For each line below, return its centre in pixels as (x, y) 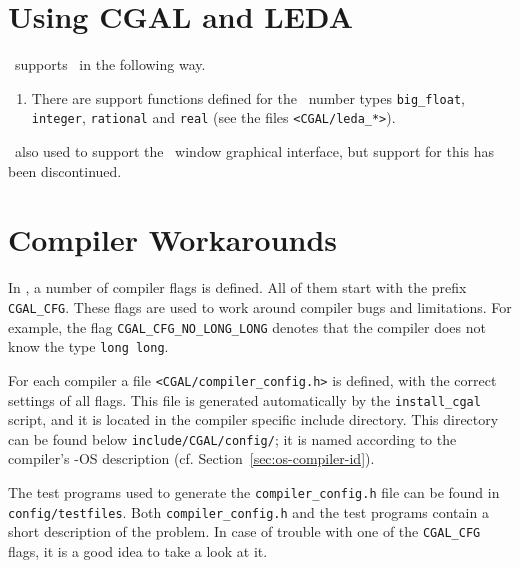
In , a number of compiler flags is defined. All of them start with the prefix (237, 287)
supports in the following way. (110, 64)
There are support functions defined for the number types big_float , (248, 97)
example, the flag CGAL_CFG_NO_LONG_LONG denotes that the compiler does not (247, 326)
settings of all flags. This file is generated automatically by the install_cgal (244, 399)
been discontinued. (65, 170)
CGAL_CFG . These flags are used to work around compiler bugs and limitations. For (260, 306)
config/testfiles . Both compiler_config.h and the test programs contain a (248, 511)
